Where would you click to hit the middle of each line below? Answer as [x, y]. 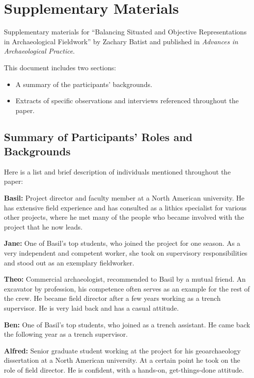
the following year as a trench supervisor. [66, 334]
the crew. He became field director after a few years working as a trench [112, 298]
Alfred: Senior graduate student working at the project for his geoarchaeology [122, 350]
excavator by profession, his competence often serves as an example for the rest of [127, 288]
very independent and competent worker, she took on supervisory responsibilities [126, 253]
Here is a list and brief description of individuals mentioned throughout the [117, 171]
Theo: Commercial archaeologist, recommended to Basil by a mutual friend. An [125, 279]
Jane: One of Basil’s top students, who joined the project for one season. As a [122, 243]
